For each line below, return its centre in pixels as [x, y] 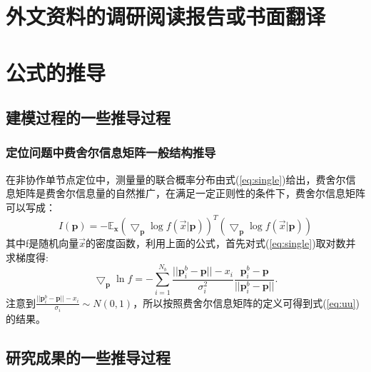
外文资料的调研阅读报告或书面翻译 [166, 16]
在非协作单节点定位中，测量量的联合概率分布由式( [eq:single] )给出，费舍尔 [176, 179]
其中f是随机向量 [42, 243]
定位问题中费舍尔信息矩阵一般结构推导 [111, 152]
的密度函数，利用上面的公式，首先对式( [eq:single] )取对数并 [221, 243]
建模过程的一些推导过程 [88, 117]
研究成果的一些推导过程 [88, 357]
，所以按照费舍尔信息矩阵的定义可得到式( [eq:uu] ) [246, 302]
